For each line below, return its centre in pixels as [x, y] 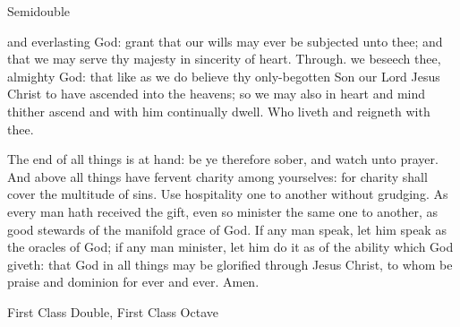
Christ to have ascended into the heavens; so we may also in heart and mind [217, 94]
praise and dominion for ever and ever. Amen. [133, 282]
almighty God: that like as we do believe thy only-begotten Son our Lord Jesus [224, 76]
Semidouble [39, 11]
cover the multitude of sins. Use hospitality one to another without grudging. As [228, 194]
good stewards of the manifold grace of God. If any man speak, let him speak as [227, 229]
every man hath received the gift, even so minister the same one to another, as [223, 211]
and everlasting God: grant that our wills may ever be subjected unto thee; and [225, 41]
